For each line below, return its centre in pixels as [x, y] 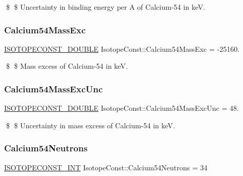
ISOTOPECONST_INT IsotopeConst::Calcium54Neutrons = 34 [106, 167]
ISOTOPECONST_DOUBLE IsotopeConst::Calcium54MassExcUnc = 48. [121, 108]
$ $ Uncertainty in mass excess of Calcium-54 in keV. [90, 125]
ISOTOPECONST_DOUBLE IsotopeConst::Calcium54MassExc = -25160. [122, 48]
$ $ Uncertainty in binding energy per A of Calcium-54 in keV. [106, 7]
